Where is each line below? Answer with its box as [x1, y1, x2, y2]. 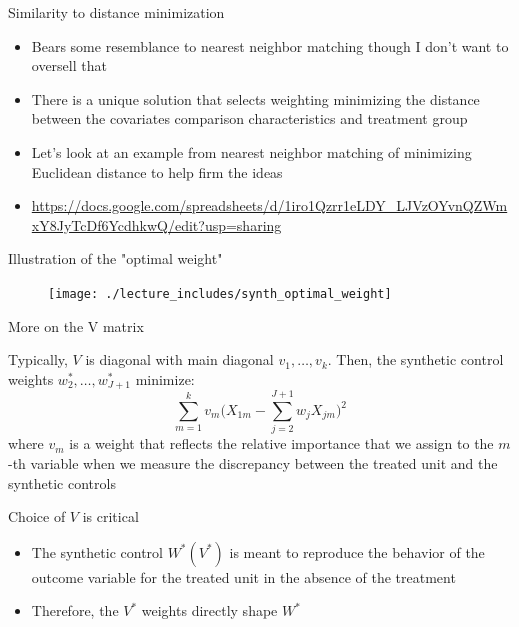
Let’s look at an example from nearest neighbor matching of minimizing [31, 141, 472, 162]
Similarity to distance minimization [8, 2, 225, 22]
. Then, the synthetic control [327, 349, 504, 370]
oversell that [31, 55, 107, 76]
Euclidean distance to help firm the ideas [31, 161, 283, 182]
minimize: [135, 368, 195, 389]
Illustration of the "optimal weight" [8, 248, 223, 269]
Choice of [8, 506, 66, 527]
